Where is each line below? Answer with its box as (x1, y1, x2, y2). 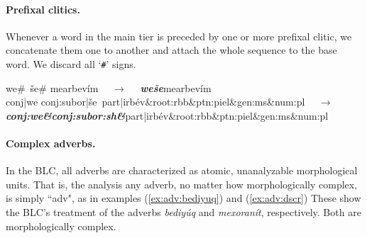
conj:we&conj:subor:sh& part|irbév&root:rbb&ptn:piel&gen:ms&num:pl (6, 108, 329, 123)
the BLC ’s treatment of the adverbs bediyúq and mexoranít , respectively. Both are (6, 205, 361, 219)
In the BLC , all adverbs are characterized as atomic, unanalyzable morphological (6, 163, 358, 178)
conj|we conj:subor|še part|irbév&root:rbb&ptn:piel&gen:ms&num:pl (6, 94, 305, 109)
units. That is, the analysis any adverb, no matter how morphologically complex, (6, 176, 358, 191)
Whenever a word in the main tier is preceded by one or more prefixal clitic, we (6, 28, 352, 43)
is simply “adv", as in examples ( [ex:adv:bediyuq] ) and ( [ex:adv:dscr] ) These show (6, 191, 361, 205)
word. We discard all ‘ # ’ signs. (6, 56, 136, 71)
